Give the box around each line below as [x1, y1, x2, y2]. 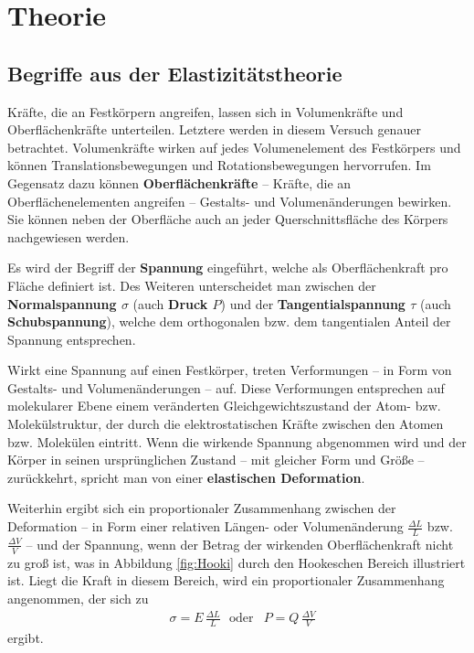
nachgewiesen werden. [7, 227, 130, 246]
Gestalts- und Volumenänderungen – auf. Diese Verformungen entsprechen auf [7, 378, 445, 397]
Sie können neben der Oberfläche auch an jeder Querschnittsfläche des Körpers [7, 209, 448, 229]
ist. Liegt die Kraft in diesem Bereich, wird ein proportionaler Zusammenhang [7, 571, 445, 590]
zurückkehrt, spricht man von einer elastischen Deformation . [7, 467, 365, 487]
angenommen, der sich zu [7, 588, 149, 607]
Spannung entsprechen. [7, 329, 136, 348]
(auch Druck [132, 294, 208, 313]
